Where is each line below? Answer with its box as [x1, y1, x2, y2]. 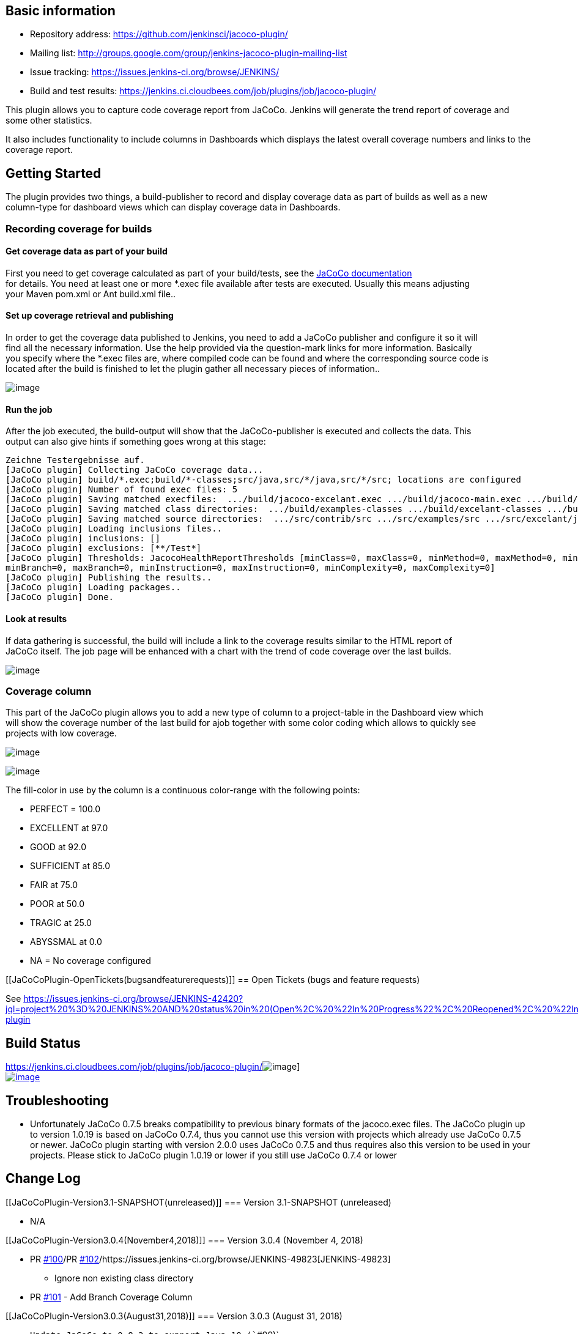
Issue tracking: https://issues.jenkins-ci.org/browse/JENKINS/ [30, 67, 280, 78]
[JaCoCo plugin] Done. [6, 592, 114, 602]
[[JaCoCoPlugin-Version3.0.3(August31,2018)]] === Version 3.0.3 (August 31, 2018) [6, 1310, 343, 1321]
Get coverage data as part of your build [6, 246, 168, 257]
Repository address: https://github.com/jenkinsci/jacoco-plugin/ [30, 29, 288, 40]
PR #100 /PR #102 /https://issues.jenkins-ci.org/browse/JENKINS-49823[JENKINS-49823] [30, 1253, 391, 1264]
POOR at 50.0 [30, 899, 84, 910]
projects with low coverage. [6, 728, 117, 739]
